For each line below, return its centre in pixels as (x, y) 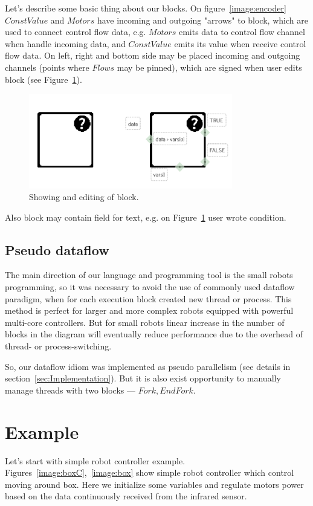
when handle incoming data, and (65, 43)
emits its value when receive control (240, 43)
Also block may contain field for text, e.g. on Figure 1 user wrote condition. (146, 217)
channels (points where (47, 67)
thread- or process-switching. (58, 346)
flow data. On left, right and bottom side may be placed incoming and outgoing (153, 55)
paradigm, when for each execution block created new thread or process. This (148, 298)
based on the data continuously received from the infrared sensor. (126, 496)
